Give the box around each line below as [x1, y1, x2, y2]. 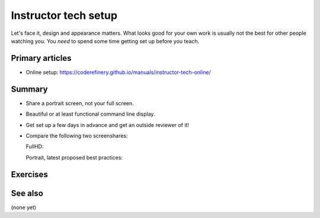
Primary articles [11, 53, 72, 63]
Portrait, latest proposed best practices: [25, 154, 123, 161]
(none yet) [11, 204, 37, 211]
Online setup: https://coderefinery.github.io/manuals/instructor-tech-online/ [25, 69, 212, 76]
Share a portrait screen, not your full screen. [25, 99, 135, 106]
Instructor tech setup [11, 9, 118, 22]
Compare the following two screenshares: [25, 132, 128, 139]
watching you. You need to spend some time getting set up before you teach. [11, 37, 200, 44]
